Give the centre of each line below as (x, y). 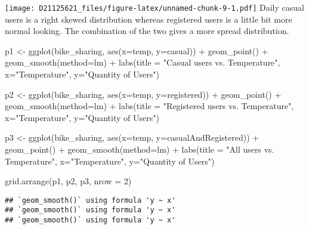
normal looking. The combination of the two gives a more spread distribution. (147, 31)
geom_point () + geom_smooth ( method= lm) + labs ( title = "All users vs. (140, 149)
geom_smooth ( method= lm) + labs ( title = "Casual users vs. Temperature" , (143, 62)
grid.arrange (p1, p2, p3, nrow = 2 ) (68, 181)
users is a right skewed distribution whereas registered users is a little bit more (149, 19)
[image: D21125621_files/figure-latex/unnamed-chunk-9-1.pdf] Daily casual (154, 7)
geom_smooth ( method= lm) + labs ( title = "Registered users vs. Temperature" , (149, 106)
